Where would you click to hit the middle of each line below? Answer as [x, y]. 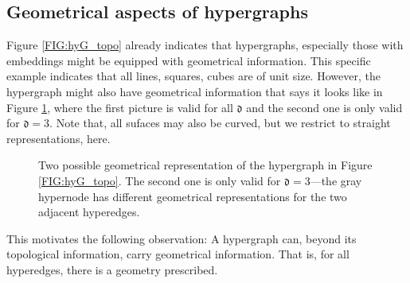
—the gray [336, 180]
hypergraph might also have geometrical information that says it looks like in [195, 91]
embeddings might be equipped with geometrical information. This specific [189, 60]
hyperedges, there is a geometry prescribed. [112, 269]
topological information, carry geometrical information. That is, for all [178, 254]
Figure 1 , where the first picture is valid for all [120, 107]
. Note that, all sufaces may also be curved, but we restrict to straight [220, 123]
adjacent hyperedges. [89, 212]
